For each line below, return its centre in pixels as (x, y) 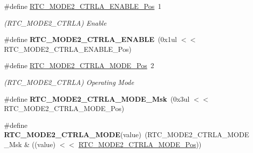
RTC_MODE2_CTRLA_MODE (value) (73, 134)
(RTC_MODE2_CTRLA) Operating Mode (69, 82)
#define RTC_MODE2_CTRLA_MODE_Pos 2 (79, 65)
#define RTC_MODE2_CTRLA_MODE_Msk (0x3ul (97, 98)
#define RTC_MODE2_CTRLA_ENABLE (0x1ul (90, 39)
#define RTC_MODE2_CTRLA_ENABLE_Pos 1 (83, 6)
